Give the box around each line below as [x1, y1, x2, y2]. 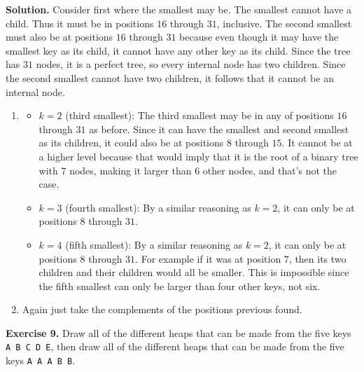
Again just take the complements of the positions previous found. [22, 302, 302, 317]
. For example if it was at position [135, 251, 281, 266]
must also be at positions [6, 29, 113, 44]
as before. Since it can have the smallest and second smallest [89, 121, 349, 136]
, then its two [288, 251, 346, 266]
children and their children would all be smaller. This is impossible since [38, 265, 349, 280]
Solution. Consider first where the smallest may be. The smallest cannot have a [6, 2, 352, 16]
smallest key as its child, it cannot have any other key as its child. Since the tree [6, 43, 351, 57]
